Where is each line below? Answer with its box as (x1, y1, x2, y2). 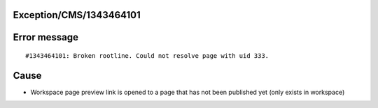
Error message (13, 31, 79, 43)
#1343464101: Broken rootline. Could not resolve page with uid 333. (25, 52, 269, 60)
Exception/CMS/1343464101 (13, 9, 141, 21)
